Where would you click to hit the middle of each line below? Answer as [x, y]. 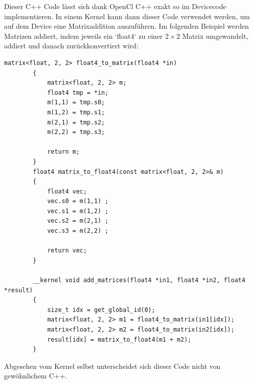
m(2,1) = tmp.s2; [76, 122]
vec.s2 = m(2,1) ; [78, 221]
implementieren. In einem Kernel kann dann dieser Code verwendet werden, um [127, 16]
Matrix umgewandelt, [215, 36]
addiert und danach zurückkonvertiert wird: [71, 46]
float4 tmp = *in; [78, 92]
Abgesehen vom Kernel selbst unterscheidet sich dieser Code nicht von [112, 366]
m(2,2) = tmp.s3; [76, 132]
